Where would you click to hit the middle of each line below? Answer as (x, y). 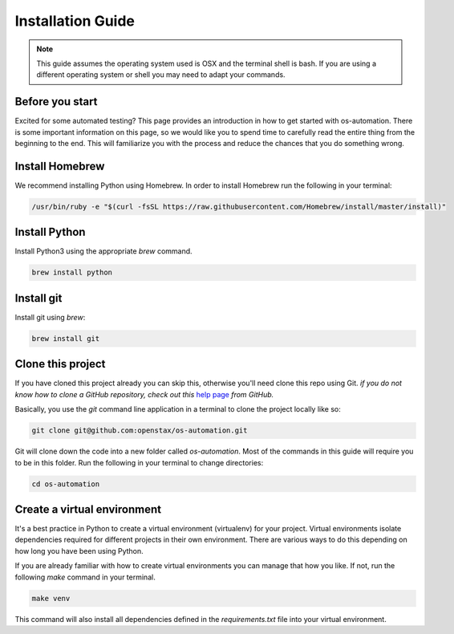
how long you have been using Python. (79, 551)
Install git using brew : (50, 317)
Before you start (56, 102)
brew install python (72, 272)
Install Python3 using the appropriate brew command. (103, 251)
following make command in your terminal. (85, 577)
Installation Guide (75, 21)
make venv (51, 598)
